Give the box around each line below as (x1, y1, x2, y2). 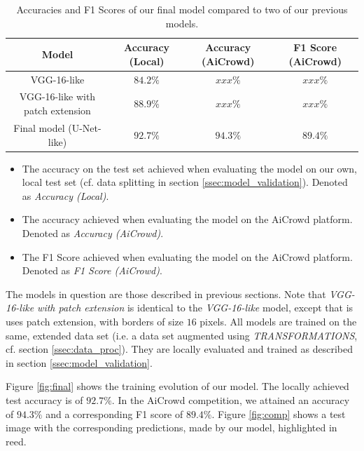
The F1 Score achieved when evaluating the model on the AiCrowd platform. (22, 249, 353, 264)
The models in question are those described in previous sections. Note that (6, 286, 326, 301)
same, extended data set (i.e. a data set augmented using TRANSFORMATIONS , (6, 328, 358, 342)
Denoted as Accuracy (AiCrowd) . (22, 225, 164, 240)
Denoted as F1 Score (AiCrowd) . (22, 263, 162, 278)
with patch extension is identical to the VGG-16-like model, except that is (37, 300, 353, 315)
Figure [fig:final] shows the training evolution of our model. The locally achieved (6, 379, 349, 393)
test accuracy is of (6, 392, 83, 407)
